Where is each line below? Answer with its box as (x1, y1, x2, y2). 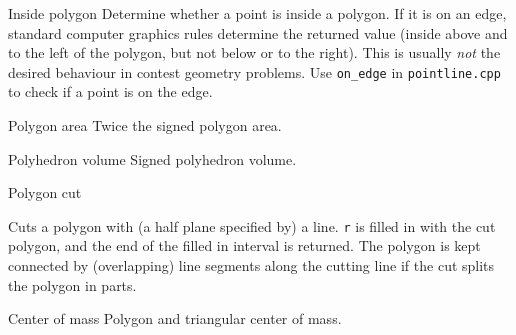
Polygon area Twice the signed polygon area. (8, 115, 282, 136)
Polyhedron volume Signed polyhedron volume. (8, 148, 297, 169)
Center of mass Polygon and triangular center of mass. (8, 308, 342, 329)
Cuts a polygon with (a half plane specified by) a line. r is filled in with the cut (8, 215, 496, 236)
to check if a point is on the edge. (8, 81, 213, 102)
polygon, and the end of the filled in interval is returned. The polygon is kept (8, 235, 481, 256)
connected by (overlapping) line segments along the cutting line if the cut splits (8, 255, 495, 276)
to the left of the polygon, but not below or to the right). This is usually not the (8, 42, 501, 63)
